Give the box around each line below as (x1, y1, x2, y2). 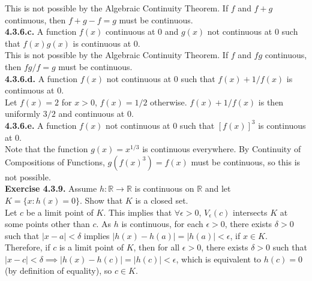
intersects (233, 206, 268, 218)
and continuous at (58, 107, 125, 120)
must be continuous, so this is (191, 155, 301, 168)
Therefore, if (5, 241, 50, 253)
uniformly (5, 107, 41, 120)
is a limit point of (59, 241, 124, 253)
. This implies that (103, 206, 172, 218)
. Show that (80, 194, 123, 206)
